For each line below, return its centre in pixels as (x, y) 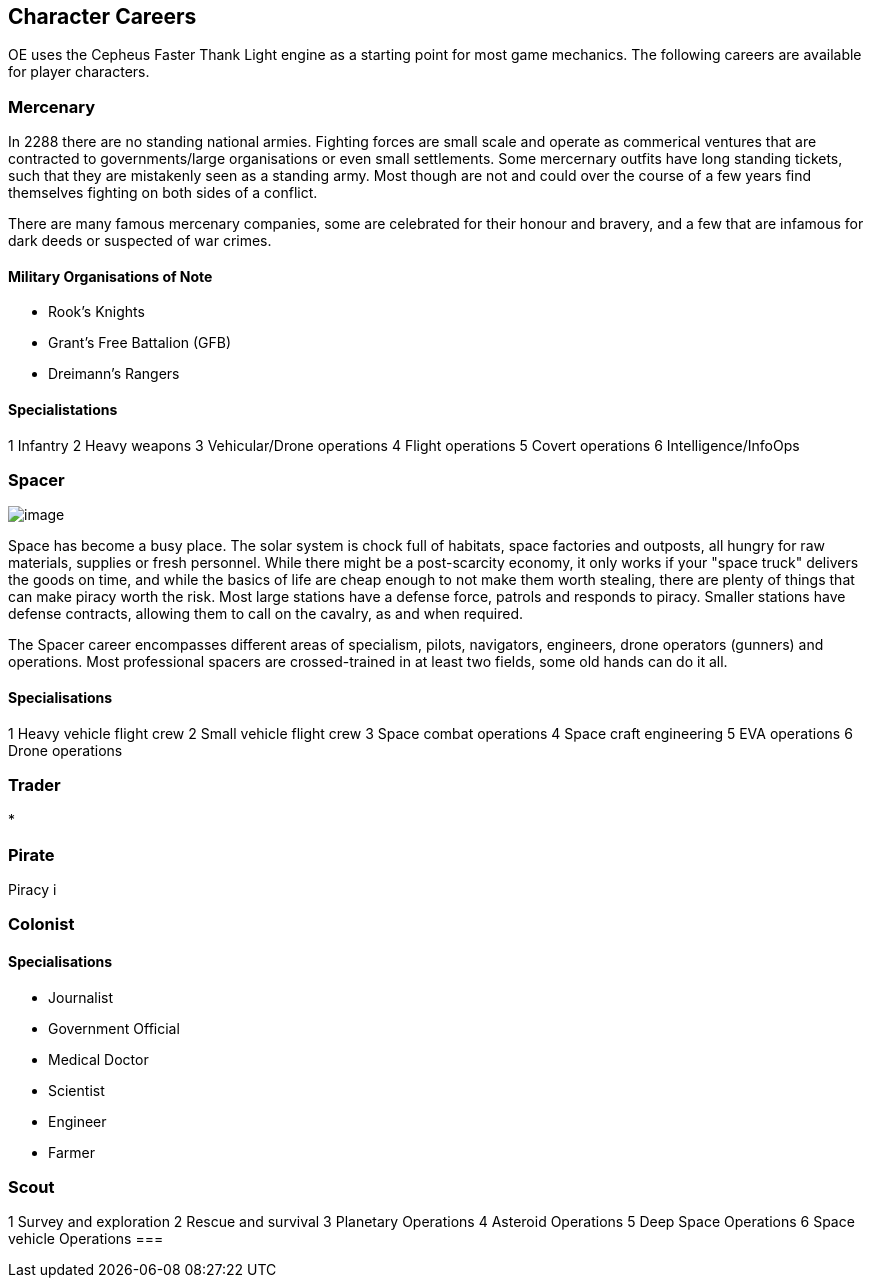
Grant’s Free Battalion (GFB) (140, 343)
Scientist (76, 1090)
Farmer (71, 1152)
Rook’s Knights (96, 312)
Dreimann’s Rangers (114, 374)
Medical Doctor (98, 1059)
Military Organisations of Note (110, 276)
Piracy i (32, 890)
